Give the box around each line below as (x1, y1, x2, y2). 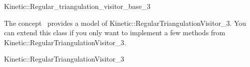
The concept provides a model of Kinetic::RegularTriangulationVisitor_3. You (4, 17, 247, 28)
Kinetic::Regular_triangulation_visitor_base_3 (4, 1, 151, 11)
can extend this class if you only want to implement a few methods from (4, 27, 226, 38)
